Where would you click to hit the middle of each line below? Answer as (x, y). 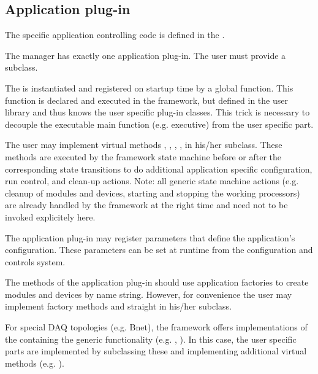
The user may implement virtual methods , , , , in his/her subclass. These (144, 145)
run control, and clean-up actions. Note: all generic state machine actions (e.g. (152, 181)
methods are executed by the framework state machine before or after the (143, 156)
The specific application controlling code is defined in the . (115, 35)
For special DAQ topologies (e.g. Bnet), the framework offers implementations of (156, 327)
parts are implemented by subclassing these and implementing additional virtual (156, 351)
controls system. (35, 261)
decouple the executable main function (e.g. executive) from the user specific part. (159, 124)
